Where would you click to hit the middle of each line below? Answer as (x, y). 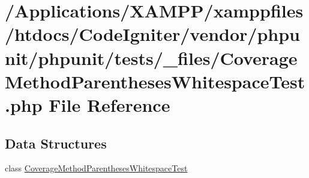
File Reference (109, 104)
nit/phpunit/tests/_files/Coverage (151, 57)
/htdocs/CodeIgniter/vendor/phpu (152, 34)
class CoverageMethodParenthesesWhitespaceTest (96, 168)
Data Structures (56, 143)
